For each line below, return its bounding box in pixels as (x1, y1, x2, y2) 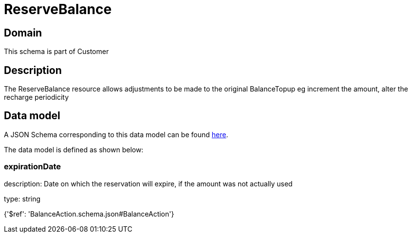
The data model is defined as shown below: (4, 145, 144, 154)
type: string (4, 194, 41, 203)
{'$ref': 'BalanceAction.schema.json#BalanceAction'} (4, 209, 174, 218)
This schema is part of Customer (4, 47, 109, 56)
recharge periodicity (4, 93, 69, 102)
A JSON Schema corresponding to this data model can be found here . (4, 130, 228, 139)
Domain (4, 26, 42, 39)
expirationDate (4, 162, 61, 172)
